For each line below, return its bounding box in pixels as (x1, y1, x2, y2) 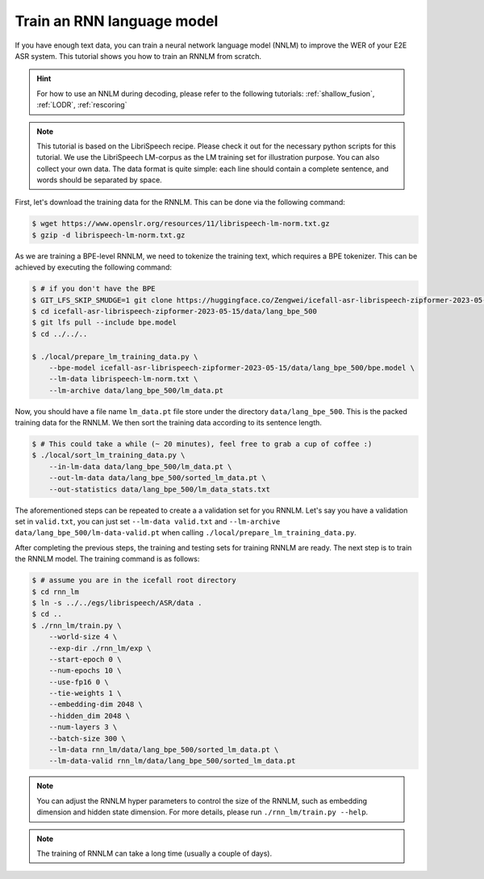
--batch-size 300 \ (48, 734, 127, 743)
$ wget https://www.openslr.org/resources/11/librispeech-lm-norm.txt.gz (31, 219, 330, 228)
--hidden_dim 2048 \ (48, 711, 131, 720)
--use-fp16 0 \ (48, 677, 109, 686)
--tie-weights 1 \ (48, 689, 122, 698)
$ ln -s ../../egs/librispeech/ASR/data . (31, 598, 202, 607)
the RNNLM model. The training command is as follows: (15, 554, 200, 564)
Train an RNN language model (15, 12, 219, 30)
